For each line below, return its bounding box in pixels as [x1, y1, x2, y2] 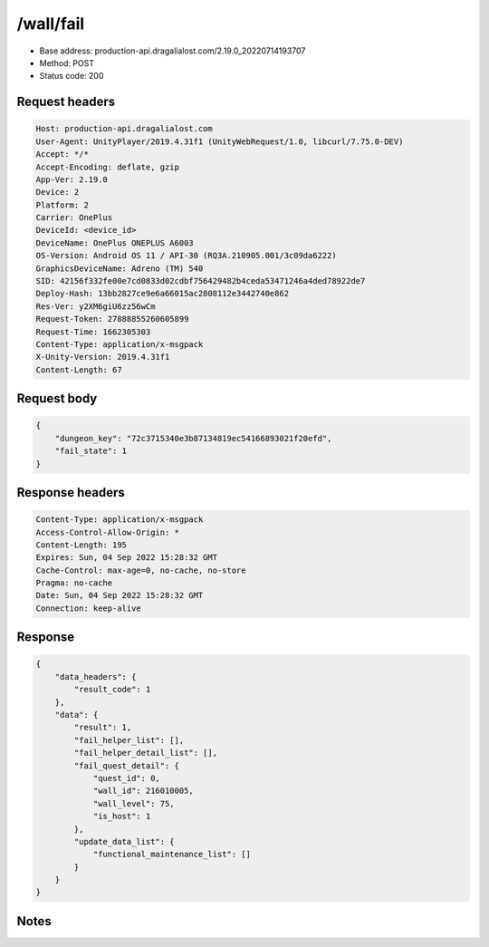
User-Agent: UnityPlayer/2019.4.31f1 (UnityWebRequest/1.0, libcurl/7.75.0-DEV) [35, 136, 404, 147]
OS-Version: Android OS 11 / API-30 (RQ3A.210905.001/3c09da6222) [35, 250, 337, 261]
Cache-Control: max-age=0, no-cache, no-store [35, 565, 246, 575]
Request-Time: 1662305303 [35, 326, 151, 337]
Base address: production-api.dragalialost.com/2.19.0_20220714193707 [39, 45, 306, 56]
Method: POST [39, 57, 95, 68]
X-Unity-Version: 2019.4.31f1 [35, 352, 170, 362]
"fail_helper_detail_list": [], [73, 748, 217, 759]
